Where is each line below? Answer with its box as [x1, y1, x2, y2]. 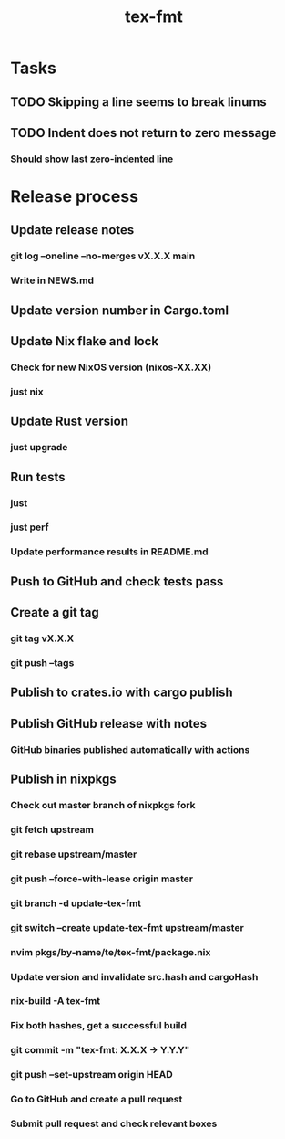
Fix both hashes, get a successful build [10, 1019, 188, 1032]
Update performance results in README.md [10, 545, 209, 558]
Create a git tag [10, 605, 99, 620]
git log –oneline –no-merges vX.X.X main [10, 249, 196, 262]
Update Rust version [10, 414, 128, 429]
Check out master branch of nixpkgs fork [10, 799, 196, 812]
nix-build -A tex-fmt [10, 995, 101, 1007]
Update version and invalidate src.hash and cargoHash [10, 970, 259, 983]
